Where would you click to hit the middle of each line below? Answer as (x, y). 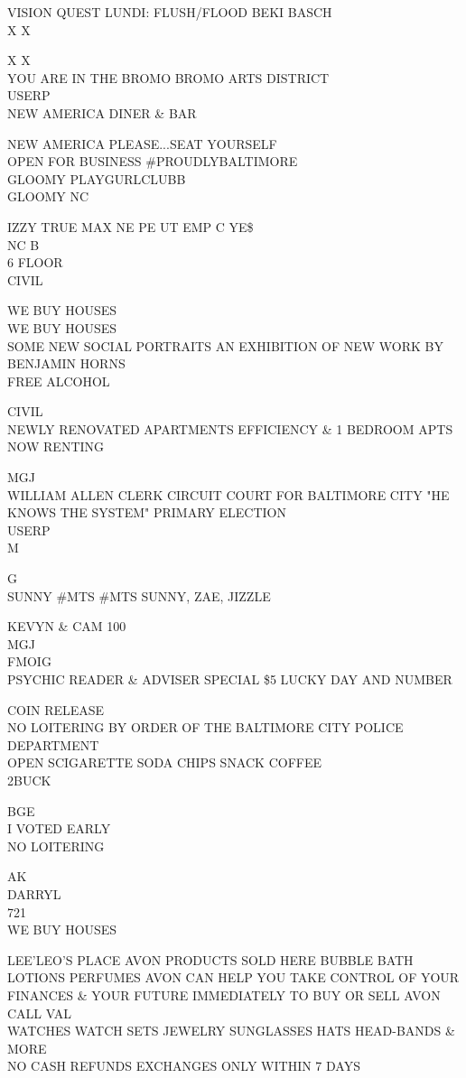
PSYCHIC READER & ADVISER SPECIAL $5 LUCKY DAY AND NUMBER (230, 679)
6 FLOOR (35, 262)
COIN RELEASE (56, 709)
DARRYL (34, 893)
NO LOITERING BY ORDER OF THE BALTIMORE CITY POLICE (205, 727)
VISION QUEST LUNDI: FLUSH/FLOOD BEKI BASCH (170, 12)
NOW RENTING (56, 446)
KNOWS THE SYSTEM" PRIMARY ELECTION (147, 512)
